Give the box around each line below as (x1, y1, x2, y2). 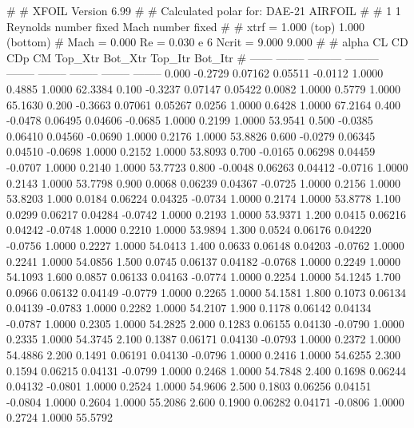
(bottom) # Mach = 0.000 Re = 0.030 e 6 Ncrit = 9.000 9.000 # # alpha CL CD (6, 34, 408, 50)
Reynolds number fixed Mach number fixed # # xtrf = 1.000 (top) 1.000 (6, 18, 365, 34)
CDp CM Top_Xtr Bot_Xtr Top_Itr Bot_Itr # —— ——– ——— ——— (6, 49, 379, 65)
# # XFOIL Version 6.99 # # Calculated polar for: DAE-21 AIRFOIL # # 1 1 (6, 2, 401, 18)
